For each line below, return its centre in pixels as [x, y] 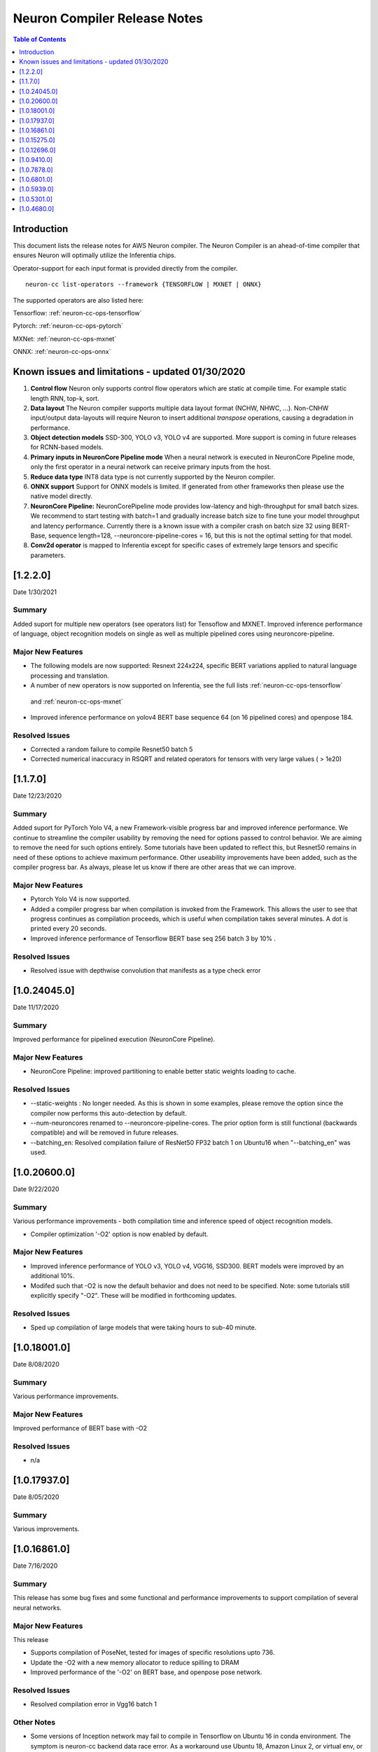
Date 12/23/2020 [37, 796]
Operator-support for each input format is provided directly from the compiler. [125, 268]
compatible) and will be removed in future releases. [104, 1132]
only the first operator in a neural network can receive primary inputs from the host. [151, 467]
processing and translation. [70, 676]
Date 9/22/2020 [36, 1189]
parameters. [48, 555]
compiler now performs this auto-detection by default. [108, 1113]
